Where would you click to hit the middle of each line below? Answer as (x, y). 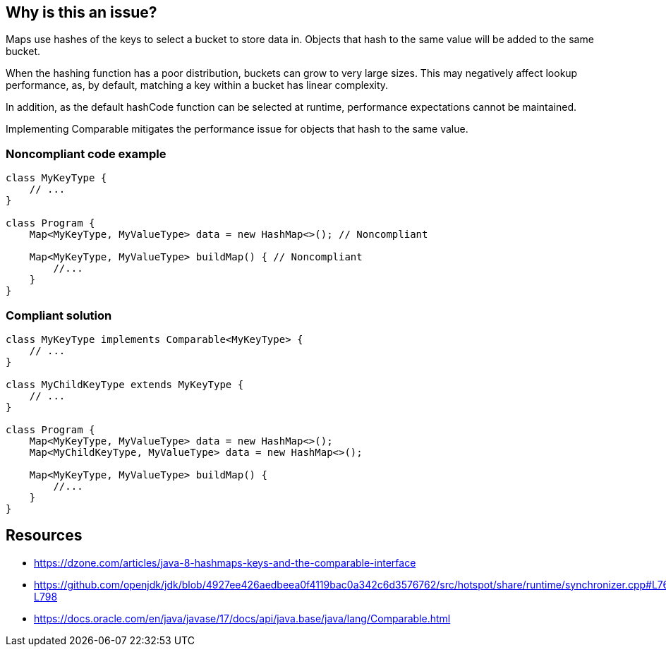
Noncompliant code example (86, 153)
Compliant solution (59, 315)
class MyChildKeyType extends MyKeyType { (125, 384)
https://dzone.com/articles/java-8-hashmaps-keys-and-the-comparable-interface (225, 562)
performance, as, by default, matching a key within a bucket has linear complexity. (197, 85)
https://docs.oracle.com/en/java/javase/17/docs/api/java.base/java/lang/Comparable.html (242, 618)
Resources (44, 536)
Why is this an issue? (81, 12)
